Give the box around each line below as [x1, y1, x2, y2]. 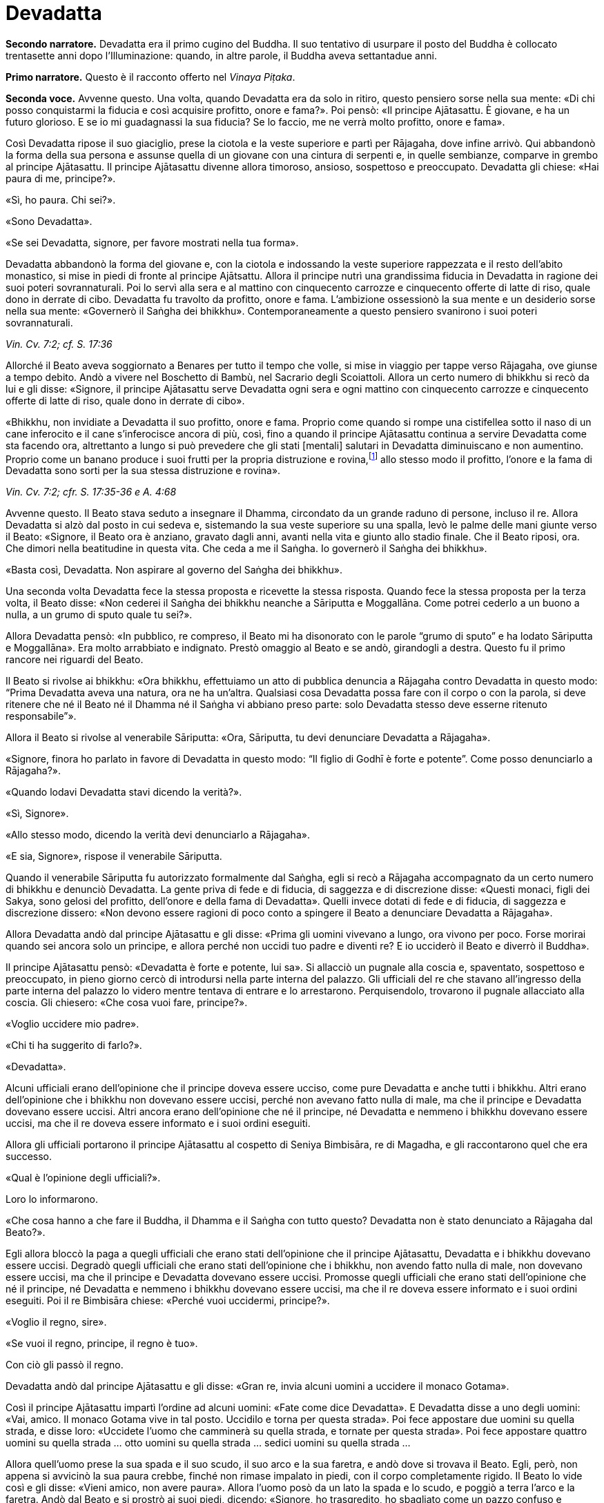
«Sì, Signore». [6, 807, 69, 820]
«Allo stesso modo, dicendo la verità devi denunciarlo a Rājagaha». [6, 829, 310, 841]
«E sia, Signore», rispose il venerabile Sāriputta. [6, 850, 222, 863]
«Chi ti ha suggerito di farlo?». [6, 1039, 142, 1052]
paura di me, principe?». [6, 172, 116, 184]
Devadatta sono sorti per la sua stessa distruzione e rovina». [6, 464, 281, 477]
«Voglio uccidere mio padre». [6, 1018, 139, 1030]
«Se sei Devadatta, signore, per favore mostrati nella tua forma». [6, 236, 299, 248]
